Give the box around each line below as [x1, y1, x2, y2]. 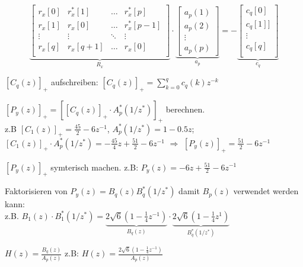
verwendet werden [233, 185, 299, 197]
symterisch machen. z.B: [50, 160, 139, 173]
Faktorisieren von [5, 185, 68, 197]
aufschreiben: [50, 76, 98, 88]
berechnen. [165, 103, 205, 115]
